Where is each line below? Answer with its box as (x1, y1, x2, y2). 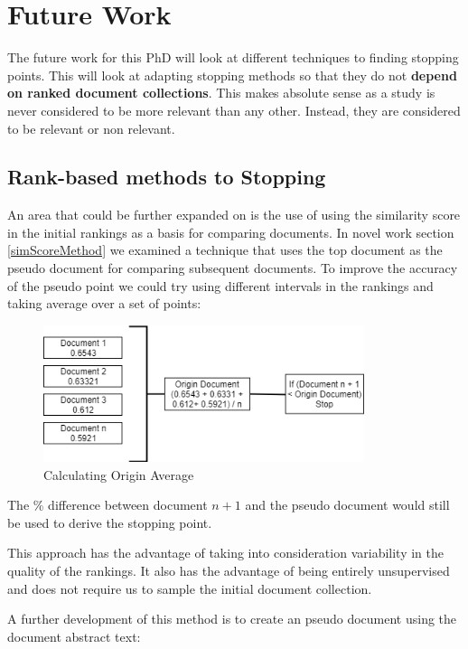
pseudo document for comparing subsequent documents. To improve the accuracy (7, 259, 458, 277)
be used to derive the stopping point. (7, 513, 212, 531)
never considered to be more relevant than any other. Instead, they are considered (7, 100, 461, 119)
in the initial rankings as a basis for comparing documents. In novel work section (7, 222, 454, 241)
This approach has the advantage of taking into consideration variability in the (7, 543, 444, 562)
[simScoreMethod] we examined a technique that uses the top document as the (7, 240, 443, 259)
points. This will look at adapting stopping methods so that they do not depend (7, 65, 457, 84)
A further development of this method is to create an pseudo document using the (7, 609, 457, 628)
